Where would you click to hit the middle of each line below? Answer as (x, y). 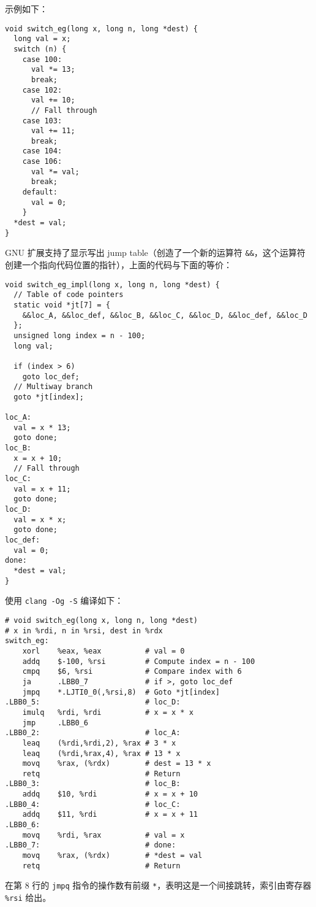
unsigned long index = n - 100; (80, 335)
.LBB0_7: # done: (91, 845)
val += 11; (53, 131)
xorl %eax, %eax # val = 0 (103, 651)
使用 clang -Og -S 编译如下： (64, 600)
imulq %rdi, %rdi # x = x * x (108, 712)
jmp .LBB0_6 (55, 723)
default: (40, 192)
